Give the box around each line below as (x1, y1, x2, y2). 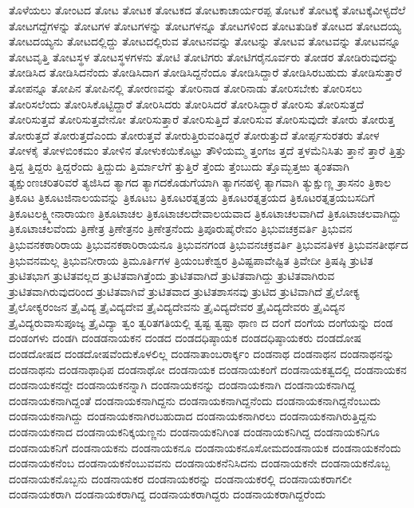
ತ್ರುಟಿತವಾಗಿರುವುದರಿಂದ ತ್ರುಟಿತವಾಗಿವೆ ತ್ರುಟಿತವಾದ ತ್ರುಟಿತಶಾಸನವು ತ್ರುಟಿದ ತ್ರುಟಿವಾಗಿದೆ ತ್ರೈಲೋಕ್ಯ (9, 282, 361, 299)
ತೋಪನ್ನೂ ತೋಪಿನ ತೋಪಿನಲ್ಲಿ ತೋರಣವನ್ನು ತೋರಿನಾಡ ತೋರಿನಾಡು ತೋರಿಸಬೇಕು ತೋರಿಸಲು (9, 79, 362, 96)
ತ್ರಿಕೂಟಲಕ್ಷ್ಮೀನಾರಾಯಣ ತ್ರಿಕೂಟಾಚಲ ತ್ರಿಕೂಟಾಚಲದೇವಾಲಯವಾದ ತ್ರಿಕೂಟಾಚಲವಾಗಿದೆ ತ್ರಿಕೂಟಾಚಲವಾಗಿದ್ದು (9, 204, 402, 221)
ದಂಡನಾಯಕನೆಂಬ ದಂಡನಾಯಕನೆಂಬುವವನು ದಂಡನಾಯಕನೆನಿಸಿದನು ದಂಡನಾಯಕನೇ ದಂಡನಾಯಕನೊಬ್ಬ (9, 455, 390, 471)
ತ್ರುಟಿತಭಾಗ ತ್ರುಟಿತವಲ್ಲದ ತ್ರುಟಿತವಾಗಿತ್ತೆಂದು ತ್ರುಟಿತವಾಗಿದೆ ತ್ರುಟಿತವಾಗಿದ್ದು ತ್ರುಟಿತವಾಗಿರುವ (9, 267, 335, 284)
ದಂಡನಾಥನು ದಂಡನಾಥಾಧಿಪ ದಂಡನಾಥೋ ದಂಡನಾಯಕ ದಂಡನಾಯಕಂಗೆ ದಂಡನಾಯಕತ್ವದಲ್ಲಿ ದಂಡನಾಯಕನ (9, 360, 407, 377)
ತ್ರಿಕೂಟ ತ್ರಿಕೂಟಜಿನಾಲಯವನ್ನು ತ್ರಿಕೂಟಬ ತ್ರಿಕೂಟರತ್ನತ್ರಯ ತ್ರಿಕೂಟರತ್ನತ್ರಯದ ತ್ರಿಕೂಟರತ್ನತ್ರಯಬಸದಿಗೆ (9, 189, 375, 206)
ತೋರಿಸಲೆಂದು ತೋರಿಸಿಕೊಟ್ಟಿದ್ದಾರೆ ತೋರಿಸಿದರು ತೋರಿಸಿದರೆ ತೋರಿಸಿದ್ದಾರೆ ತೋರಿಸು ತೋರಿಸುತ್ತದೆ (9, 95, 365, 112)
